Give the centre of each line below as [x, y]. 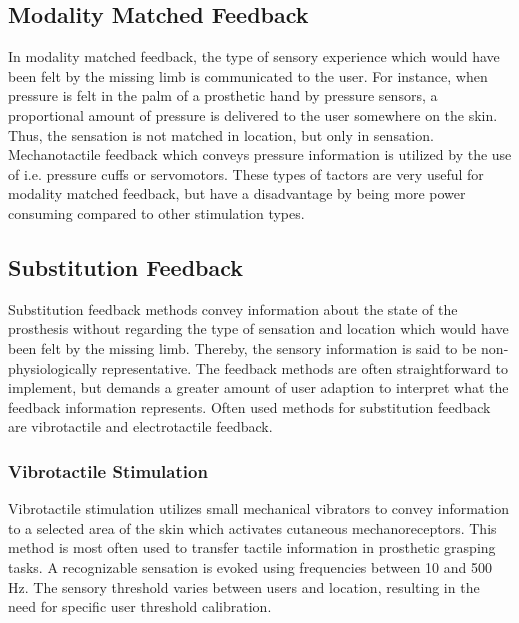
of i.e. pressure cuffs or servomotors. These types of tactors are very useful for [246, 173]
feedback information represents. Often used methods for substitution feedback [249, 406]
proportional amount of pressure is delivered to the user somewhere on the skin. [253, 114]
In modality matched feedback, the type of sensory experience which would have [254, 56]
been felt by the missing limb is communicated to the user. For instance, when [248, 75]
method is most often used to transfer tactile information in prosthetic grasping [252, 547]
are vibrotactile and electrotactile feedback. [140, 426]
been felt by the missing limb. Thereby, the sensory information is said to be [242, 347]
